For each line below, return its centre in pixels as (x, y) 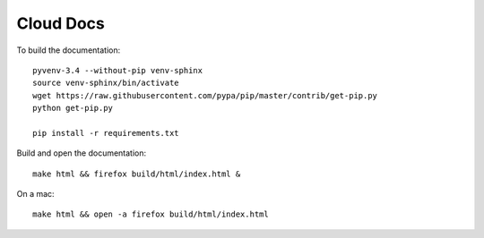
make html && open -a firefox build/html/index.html (151, 214)
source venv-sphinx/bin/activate (106, 83)
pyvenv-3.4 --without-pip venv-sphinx (118, 70)
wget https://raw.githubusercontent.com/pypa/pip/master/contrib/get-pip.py (205, 95)
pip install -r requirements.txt (106, 133)
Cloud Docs (60, 23)
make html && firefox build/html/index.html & (137, 174)
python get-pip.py (73, 108)
